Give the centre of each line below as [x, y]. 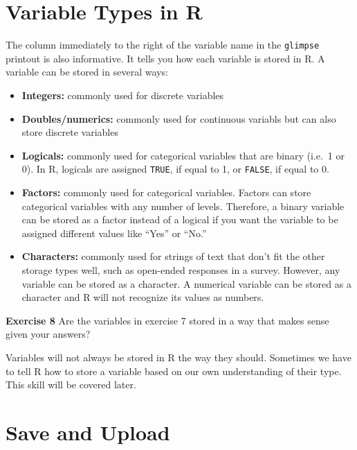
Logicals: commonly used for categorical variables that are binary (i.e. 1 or [183, 155]
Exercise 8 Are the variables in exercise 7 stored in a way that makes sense [167, 320]
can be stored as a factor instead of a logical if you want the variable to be [180, 219]
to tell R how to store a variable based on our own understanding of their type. [174, 371]
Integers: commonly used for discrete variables [123, 95]
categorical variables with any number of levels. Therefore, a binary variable [183, 206]
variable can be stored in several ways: [87, 72]
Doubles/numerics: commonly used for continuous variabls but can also [179, 118]
